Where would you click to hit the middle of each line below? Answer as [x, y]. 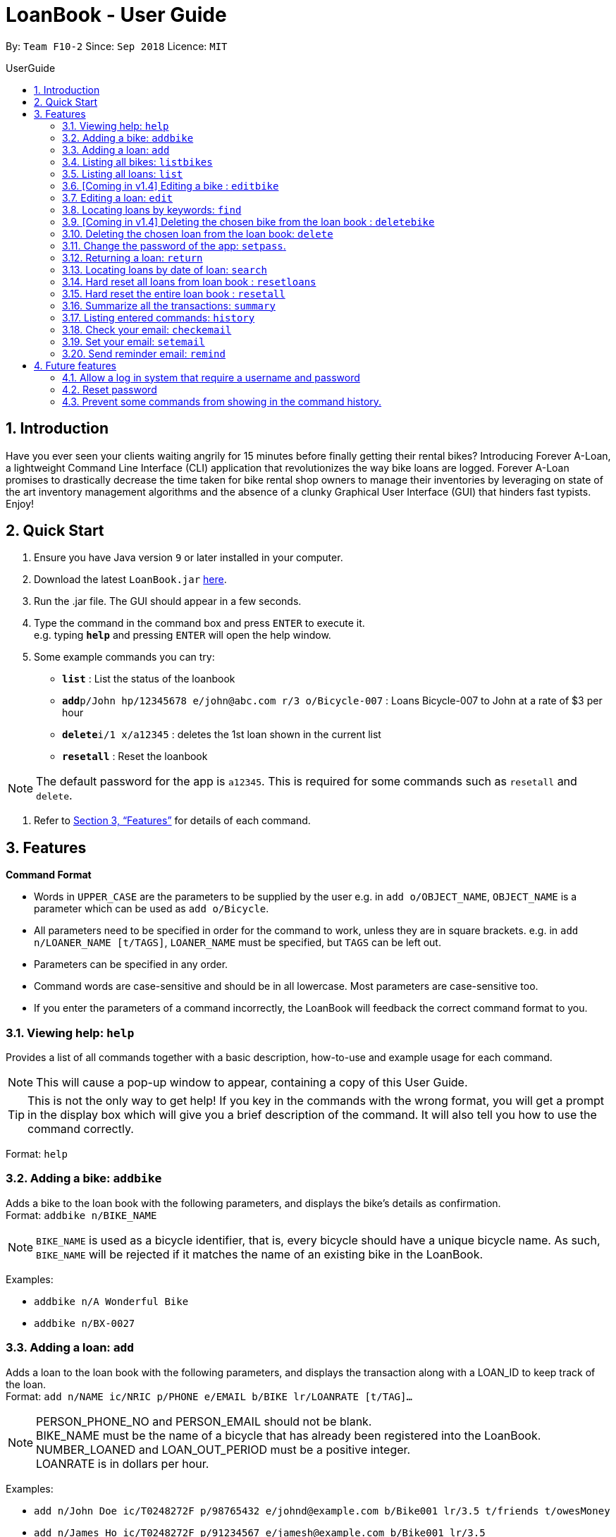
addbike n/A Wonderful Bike [111, 1301]
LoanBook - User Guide [116, 15]
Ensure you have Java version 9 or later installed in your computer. [189, 558]
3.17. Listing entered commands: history [159, 317]
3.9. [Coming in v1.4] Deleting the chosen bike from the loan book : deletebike [248, 221]
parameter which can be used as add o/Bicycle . [152, 909]
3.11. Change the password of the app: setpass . [174, 245]
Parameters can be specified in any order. [131, 965]
